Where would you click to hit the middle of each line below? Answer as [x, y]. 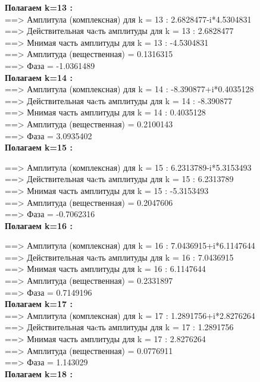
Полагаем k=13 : [39, 7]
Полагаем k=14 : [39, 77]
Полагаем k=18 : [39, 373]
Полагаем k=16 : [39, 225]
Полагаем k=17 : [39, 304]
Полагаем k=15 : [39, 147]
